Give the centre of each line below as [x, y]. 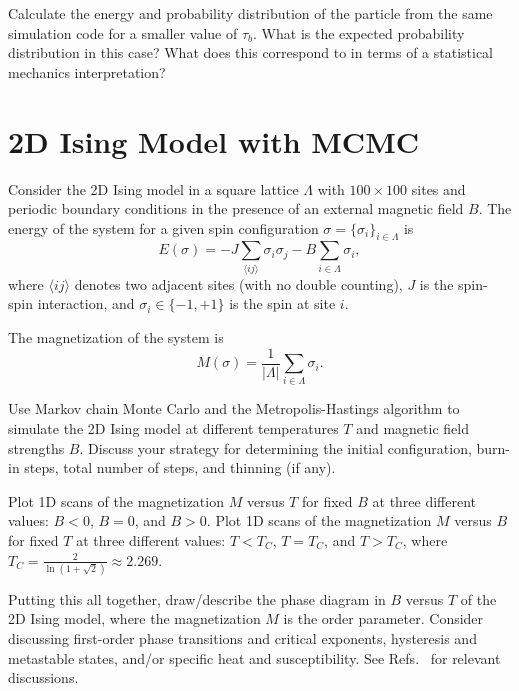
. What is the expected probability [359, 32]
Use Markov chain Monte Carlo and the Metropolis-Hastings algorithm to [234, 408]
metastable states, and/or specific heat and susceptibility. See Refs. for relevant [254, 657]
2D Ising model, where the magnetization [134, 618]
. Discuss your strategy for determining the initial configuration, [275, 447]
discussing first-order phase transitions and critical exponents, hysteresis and [242, 638]
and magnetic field [412, 427]
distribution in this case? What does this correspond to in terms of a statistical [251, 52]
